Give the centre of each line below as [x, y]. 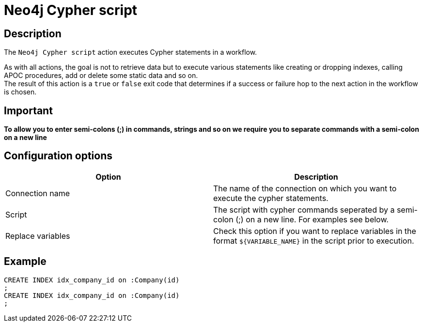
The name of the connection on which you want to [305, 188]
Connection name [38, 193]
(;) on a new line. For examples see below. [312, 219]
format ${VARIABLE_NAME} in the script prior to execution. [314, 241]
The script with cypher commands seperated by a [304, 210]
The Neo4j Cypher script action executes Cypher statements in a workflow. [131, 52]
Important [28, 110]
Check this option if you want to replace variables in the [315, 231]
